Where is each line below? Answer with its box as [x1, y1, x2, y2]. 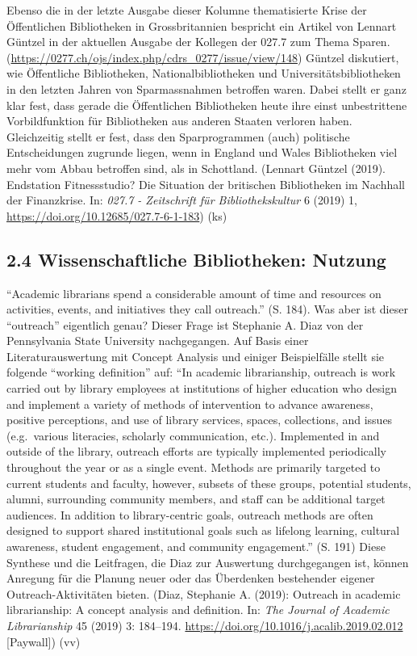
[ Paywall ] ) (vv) [6, 633, 81, 650]
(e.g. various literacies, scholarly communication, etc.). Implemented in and [6, 427, 380, 444]
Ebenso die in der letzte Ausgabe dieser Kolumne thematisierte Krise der [6, 2, 367, 18]
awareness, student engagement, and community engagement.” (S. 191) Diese [6, 538, 386, 555]
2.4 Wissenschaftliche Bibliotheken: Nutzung [6, 246, 386, 271]
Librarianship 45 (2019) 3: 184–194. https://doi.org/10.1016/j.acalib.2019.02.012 [6, 616, 403, 633]
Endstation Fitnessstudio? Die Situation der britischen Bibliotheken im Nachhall [6, 175, 406, 192]
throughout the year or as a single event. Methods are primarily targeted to [6, 459, 381, 476]
